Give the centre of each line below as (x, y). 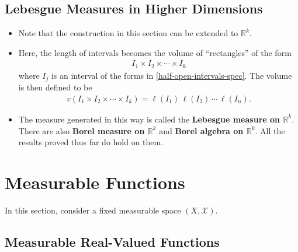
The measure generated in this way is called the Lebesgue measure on (149, 119)
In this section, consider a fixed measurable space (93, 210)
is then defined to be (55, 87)
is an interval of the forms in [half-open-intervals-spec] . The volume (171, 75)
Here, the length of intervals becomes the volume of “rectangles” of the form (155, 52)
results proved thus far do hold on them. (91, 142)
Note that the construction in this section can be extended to (128, 33)
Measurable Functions (95, 182)
